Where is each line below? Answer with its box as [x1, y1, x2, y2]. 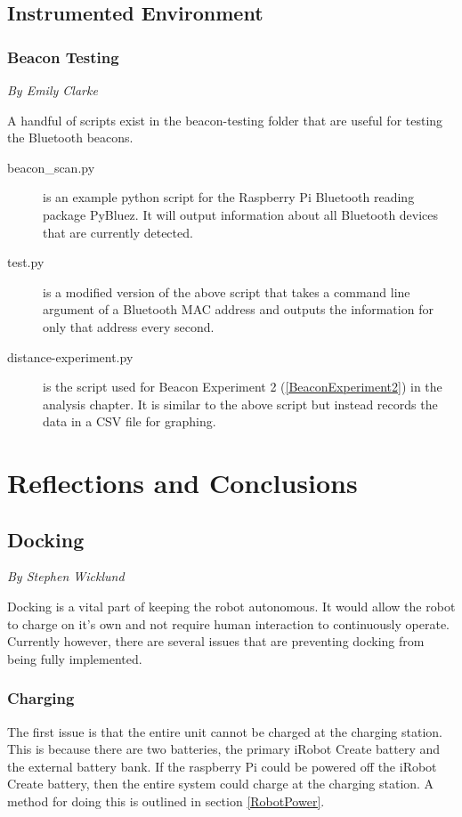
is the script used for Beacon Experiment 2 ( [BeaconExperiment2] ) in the [43, 377, 442, 396]
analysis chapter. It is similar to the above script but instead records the [43, 394, 438, 413]
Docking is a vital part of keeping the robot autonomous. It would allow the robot [7, 597, 456, 616]
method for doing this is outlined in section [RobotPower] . [7, 792, 325, 811]
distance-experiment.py [7, 347, 134, 366]
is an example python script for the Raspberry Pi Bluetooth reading [43, 188, 415, 206]
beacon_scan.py [7, 158, 95, 176]
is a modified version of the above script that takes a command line [43, 282, 410, 301]
